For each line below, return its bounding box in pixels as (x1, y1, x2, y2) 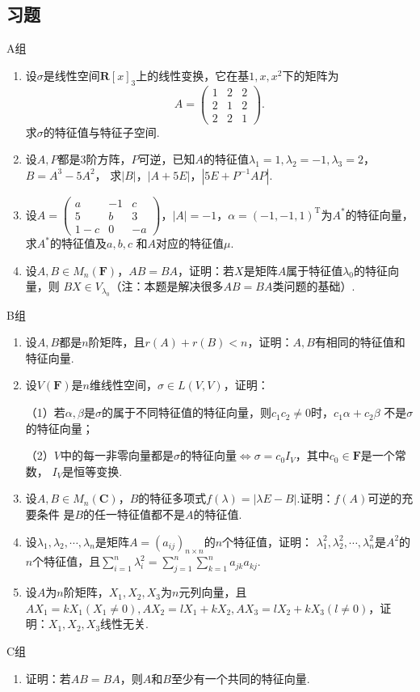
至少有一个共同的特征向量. (170, 669, 310, 686)
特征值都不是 (117, 506, 186, 523)
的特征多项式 (138, 490, 207, 507)
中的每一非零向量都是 (60, 447, 174, 464)
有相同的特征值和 (314, 333, 405, 350)
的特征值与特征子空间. (43, 123, 160, 140)
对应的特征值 (156, 235, 225, 252)
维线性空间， (89, 376, 157, 393)
